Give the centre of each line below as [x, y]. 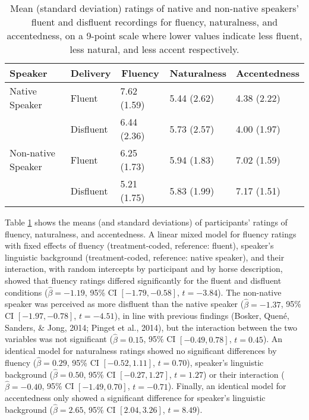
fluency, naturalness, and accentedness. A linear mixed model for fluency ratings [151, 233]
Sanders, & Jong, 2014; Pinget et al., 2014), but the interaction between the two [151, 327]
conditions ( [26, 292]
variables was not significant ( [59, 339]
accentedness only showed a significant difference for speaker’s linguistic [135, 398]
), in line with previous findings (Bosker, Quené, [202, 316]
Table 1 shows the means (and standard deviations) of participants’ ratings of [146, 222]
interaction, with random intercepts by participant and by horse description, [144, 269]
